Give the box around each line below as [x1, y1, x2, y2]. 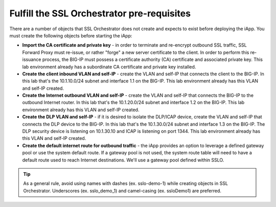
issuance [22, 56, 41, 63]
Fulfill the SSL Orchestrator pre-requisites [9, 8, 191, 19]
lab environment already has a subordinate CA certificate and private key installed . [22, 64, 196, 70]
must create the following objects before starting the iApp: [9, 32, 132, 38]
